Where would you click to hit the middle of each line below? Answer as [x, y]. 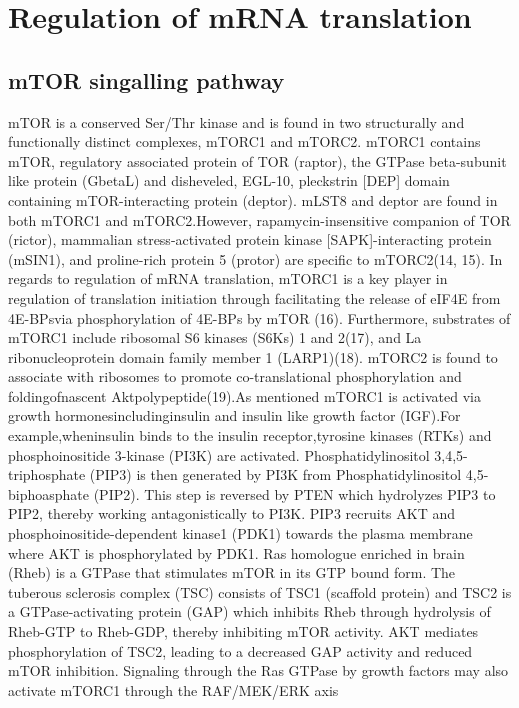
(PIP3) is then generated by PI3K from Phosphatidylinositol [275, 474]
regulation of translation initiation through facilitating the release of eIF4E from [254, 297]
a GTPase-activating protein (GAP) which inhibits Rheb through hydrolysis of [249, 611]
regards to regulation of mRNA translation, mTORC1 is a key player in [228, 278]
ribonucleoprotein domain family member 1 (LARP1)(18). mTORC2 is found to [253, 356]
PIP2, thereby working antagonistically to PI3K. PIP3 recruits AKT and [231, 513]
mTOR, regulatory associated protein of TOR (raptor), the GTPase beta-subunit [257, 160]
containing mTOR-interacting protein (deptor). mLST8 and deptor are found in [253, 199]
